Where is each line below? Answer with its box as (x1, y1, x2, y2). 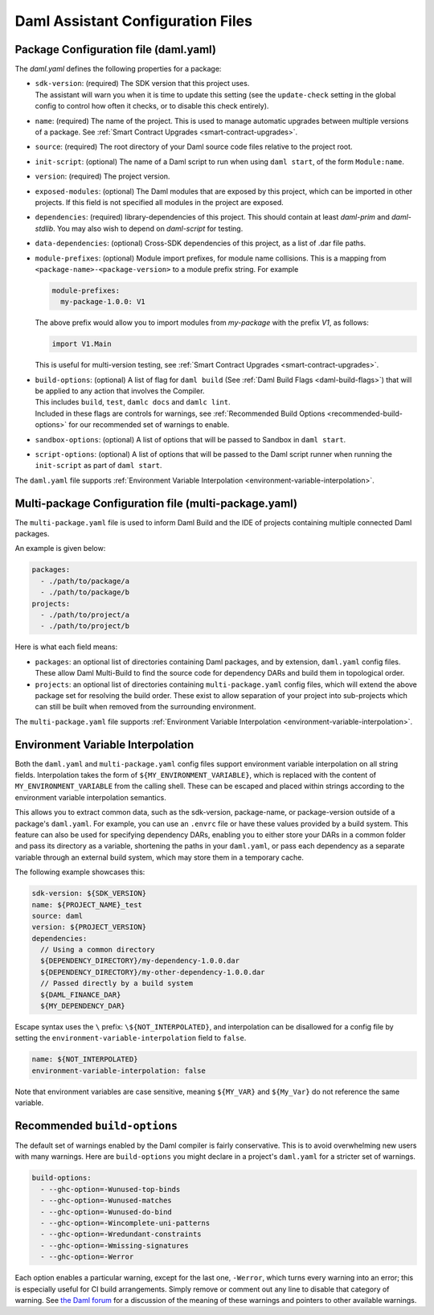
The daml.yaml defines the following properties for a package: (14, 64, 222, 74)
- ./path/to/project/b (40, 622, 130, 631)
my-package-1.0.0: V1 (60, 298, 146, 306)
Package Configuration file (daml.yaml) (14, 43, 217, 56)
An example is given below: (14, 544, 106, 553)
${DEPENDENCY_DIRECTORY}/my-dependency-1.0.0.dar (40, 956, 240, 965)
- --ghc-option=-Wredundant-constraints (40, 1230, 202, 1239)
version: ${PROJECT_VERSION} (31, 923, 147, 932)
